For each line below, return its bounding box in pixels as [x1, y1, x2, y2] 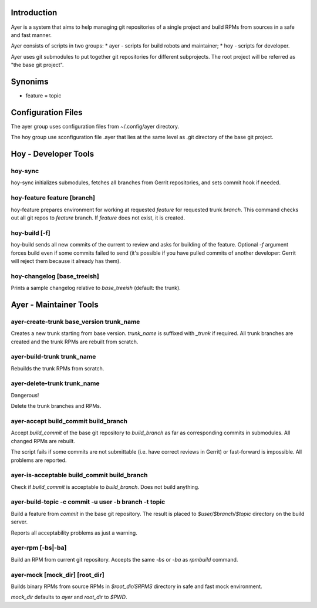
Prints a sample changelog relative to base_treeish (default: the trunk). [11, 285, 181, 292]
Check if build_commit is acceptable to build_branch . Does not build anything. [11, 483, 200, 490]
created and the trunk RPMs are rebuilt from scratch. [11, 338, 139, 345]
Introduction [11, 8, 58, 18]
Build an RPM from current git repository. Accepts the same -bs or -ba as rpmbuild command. [11, 556, 238, 563]
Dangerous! [11, 391, 39, 398]
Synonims [11, 76, 49, 86]
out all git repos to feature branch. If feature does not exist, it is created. [11, 214, 185, 221]
